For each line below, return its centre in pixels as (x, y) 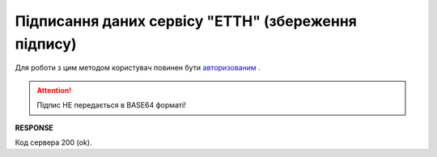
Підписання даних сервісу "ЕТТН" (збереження (186, 21)
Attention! (54, 90)
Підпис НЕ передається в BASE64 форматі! (111, 105)
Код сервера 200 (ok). (53, 142)
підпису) (46, 44)
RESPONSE (34, 127)
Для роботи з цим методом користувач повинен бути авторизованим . (138, 68)
